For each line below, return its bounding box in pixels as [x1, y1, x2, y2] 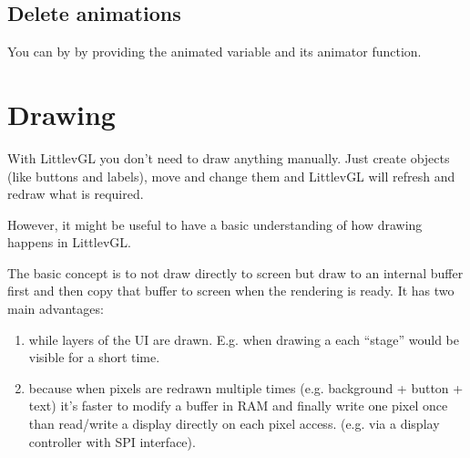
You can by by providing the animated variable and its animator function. [7, 42, 422, 61]
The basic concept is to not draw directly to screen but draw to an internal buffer [7, 263, 464, 282]
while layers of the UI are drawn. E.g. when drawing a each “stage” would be [28, 329, 459, 349]
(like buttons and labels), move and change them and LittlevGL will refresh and [7, 166, 455, 185]
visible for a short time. [28, 348, 160, 367]
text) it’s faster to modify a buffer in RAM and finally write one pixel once [28, 396, 448, 415]
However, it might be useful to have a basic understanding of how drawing [7, 214, 423, 234]
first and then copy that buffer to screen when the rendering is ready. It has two [7, 281, 455, 300]
